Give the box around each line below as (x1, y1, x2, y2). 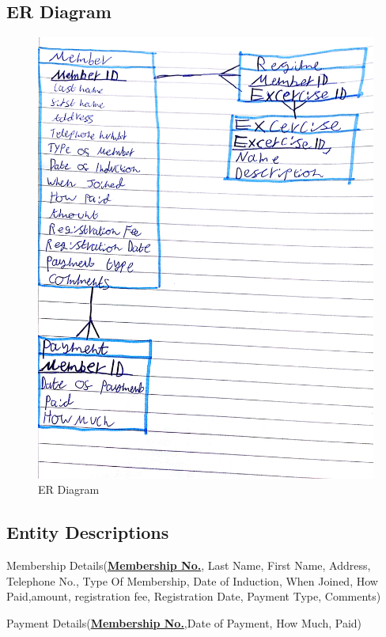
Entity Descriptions (6, 520, 169, 544)
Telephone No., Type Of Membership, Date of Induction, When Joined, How (6, 572, 378, 589)
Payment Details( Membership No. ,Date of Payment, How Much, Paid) (6, 614, 362, 631)
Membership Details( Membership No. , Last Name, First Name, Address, (6, 556, 371, 573)
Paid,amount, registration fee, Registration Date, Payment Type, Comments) (6, 588, 381, 605)
